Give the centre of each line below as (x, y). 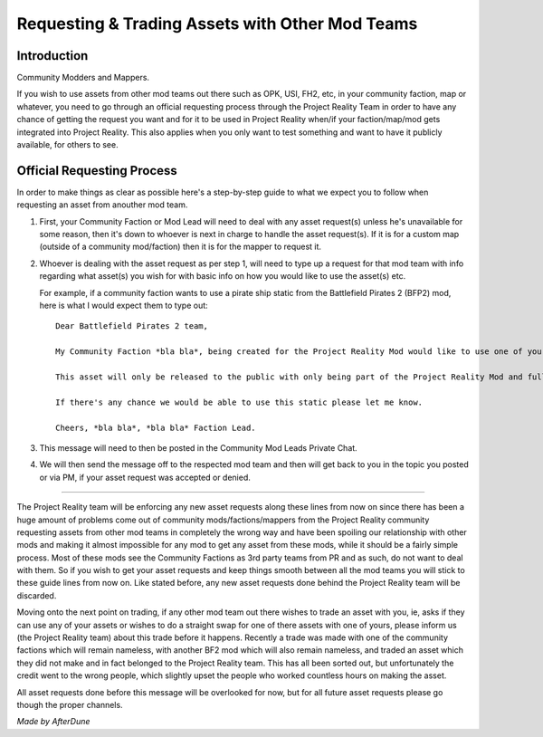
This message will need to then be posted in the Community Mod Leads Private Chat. (198, 447)
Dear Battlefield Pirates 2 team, (132, 326)
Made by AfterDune (53, 722)
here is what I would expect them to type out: (124, 306)
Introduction (52, 56)
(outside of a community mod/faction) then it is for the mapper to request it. (180, 247)
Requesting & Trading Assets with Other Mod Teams (217, 24)
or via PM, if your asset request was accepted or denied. (145, 477)
